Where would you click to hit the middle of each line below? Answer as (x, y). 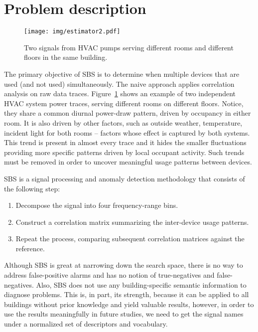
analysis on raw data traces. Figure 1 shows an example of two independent (120, 93)
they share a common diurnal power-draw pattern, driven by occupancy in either (128, 113)
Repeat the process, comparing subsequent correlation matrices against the (130, 239)
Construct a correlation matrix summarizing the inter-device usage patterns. (132, 222)
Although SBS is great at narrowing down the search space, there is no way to (124, 265)
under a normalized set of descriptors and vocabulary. (86, 324)
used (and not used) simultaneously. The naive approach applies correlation (119, 83)
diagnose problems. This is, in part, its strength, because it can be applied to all (127, 294)
